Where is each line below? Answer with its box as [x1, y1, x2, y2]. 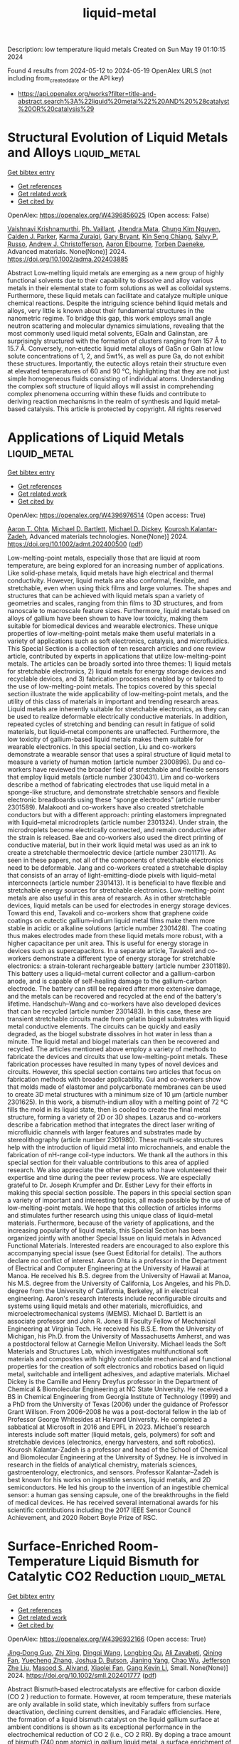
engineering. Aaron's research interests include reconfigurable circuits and [7, 1294, 228, 1302]
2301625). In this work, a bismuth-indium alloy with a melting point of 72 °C [7, 1097, 229, 1106]
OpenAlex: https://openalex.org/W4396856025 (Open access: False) [7, 211, 210, 219]
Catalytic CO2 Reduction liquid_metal [7, 1568, 226, 1585]
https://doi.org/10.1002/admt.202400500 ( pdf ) [7, 539, 144, 548]
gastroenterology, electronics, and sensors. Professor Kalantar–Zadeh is [7, 1467, 219, 1477]
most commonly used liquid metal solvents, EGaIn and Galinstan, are [7, 329, 208, 337]
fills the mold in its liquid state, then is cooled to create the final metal [7, 1105, 211, 1114]
